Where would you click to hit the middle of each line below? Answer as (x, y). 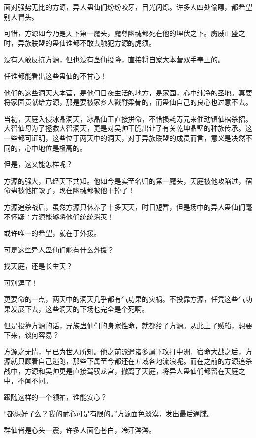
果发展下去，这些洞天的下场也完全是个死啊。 (76, 309)
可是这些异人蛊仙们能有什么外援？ (59, 249)
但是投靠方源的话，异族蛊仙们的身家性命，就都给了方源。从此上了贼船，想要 (128, 325)
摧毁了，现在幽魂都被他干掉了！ (83, 190)
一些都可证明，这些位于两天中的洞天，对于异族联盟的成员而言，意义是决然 (125, 138)
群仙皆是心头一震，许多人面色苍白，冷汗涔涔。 (80, 430)
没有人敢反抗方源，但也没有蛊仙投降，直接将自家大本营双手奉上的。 (114, 59)
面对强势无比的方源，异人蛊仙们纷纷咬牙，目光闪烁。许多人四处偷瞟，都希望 (128, 7)
